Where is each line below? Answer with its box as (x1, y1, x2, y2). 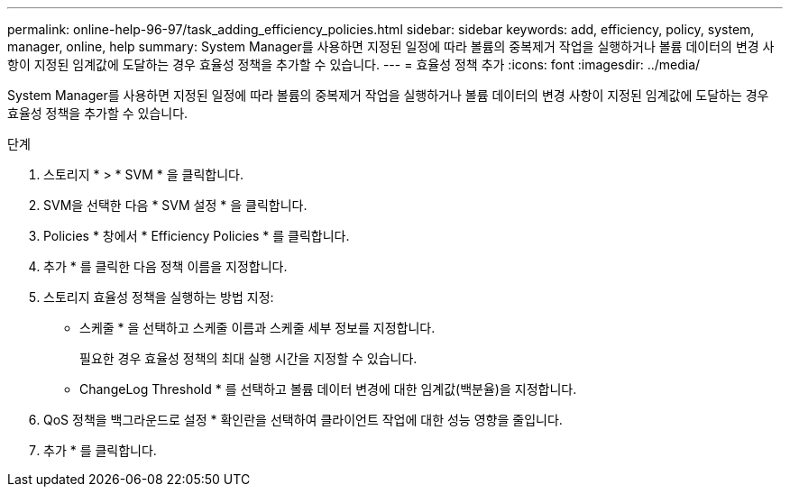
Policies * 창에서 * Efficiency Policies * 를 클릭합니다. (43, 228, 350, 243)
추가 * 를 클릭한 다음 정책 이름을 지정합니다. (43, 259, 288, 274)
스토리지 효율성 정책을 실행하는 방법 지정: (43, 289, 274, 305)
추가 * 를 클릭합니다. (43, 443, 157, 458)
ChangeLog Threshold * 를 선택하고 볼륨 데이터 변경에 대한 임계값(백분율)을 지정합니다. (79, 381, 577, 397)
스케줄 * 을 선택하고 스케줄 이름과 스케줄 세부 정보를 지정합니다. (79, 320, 436, 335)
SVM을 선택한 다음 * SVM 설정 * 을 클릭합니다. (43, 197, 308, 213)
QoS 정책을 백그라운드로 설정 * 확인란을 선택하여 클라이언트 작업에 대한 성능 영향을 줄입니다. (43, 412, 563, 427)
